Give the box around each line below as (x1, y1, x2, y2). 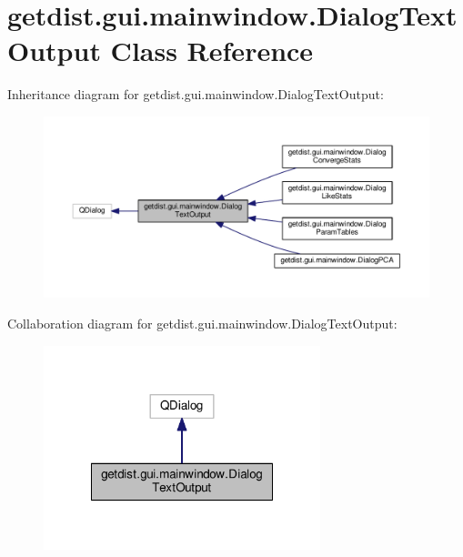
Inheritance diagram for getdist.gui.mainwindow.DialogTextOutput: (7, 85, 384, 104)
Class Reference (110, 32, 314, 69)
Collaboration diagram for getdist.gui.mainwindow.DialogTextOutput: (7, 314, 398, 333)
